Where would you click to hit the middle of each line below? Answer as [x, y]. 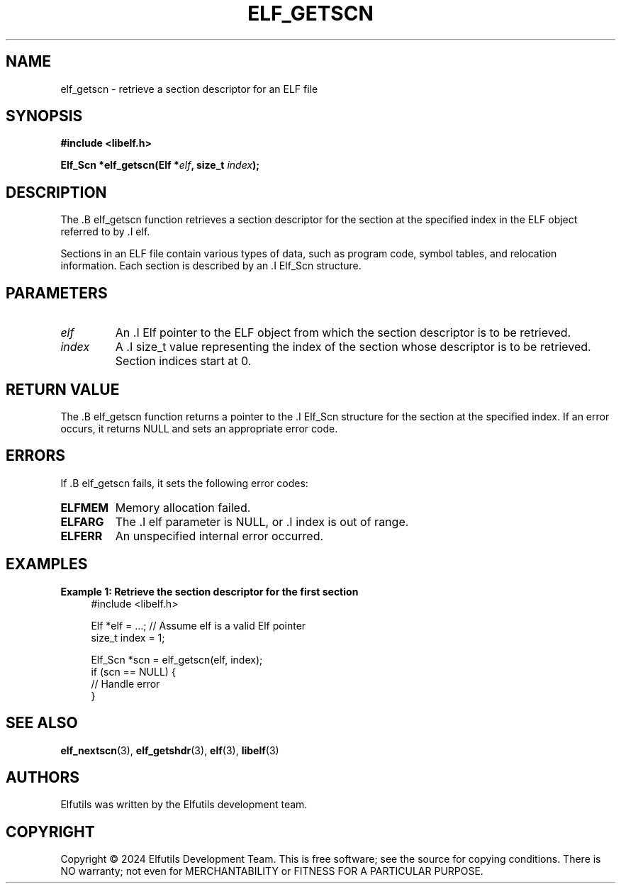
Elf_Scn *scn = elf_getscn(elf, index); [177, 659]
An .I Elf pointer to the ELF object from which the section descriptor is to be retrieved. [343, 333]
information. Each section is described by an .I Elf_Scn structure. [211, 266]
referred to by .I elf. [105, 232]
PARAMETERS [57, 293]
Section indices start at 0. [183, 361]
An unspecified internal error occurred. [219, 536]
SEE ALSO [42, 723]
